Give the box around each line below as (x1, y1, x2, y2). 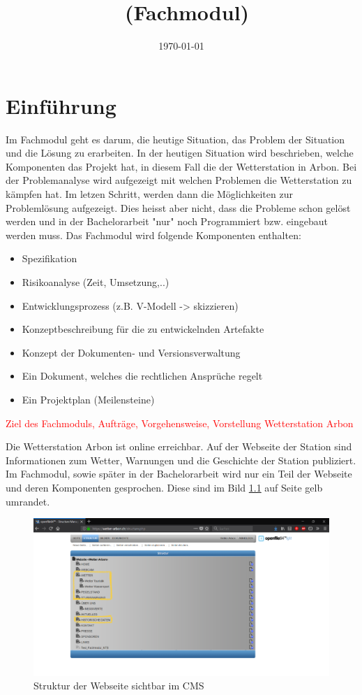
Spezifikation (22, 251, 77, 266)
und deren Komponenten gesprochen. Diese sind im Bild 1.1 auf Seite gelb (6, 480, 323, 494)
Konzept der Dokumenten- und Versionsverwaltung (22, 345, 241, 359)
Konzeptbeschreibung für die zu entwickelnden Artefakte (22, 322, 264, 336)
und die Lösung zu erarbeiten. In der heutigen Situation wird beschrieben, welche (6, 145, 354, 160)
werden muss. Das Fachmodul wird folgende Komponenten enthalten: (6, 227, 301, 242)
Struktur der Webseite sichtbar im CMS (33, 678, 204, 693)
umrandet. (6, 494, 50, 508)
